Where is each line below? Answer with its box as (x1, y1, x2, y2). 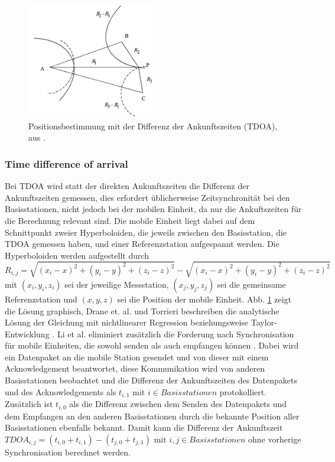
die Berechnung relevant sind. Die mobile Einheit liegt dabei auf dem (5, 214, 255, 226)
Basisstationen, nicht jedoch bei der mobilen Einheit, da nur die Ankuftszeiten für (5, 203, 302, 215)
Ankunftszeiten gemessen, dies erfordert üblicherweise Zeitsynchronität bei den (5, 191, 290, 203)
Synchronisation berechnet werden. (5, 445, 131, 458)
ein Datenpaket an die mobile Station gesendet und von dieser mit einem (5, 350, 269, 363)
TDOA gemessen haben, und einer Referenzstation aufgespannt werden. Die (5, 237, 279, 250)
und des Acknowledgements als (5, 385, 116, 398)
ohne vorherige (248, 432, 301, 445)
